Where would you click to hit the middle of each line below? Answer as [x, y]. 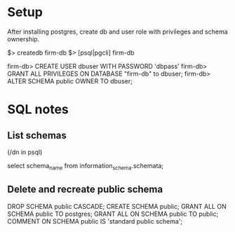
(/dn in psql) [25, 152]
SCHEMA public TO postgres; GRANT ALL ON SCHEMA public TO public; [113, 214]
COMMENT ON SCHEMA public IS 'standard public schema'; [95, 221]
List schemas [37, 135]
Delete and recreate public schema [85, 190]
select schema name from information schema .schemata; [85, 166]
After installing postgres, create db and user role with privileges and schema [117, 32]
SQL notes [38, 110]
